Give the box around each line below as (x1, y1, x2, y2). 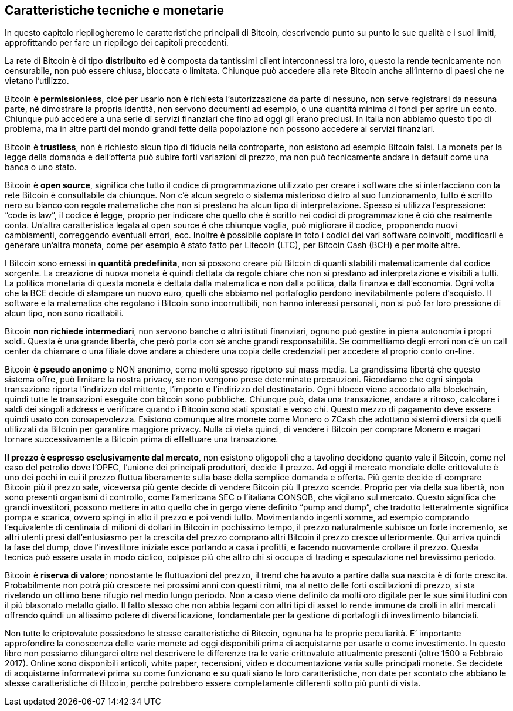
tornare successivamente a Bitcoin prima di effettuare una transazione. (5, 434, 278, 445)
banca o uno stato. (5, 162, 77, 172)
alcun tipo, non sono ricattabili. (5, 308, 124, 319)
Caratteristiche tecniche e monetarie (5, 3, 225, 18)
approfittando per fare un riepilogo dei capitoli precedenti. (5, 38, 229, 48)
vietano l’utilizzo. (5, 76, 69, 86)
